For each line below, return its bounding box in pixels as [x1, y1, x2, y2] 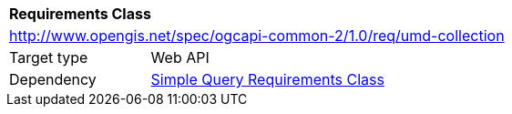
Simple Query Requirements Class [150, 70, 384, 88]
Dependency [9, 70, 97, 88]
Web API [150, 48, 210, 67]
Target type [9, 48, 88, 67]
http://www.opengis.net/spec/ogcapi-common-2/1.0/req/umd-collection [9, 26, 505, 45]
